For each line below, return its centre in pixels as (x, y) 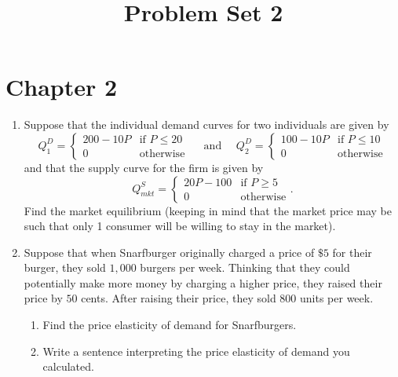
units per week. (337, 298)
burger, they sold (65, 267)
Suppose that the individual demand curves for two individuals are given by (206, 124)
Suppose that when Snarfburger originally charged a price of (169, 252)
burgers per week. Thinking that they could (245, 267)
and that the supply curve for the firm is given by (144, 167)
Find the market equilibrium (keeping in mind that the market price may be (208, 210)
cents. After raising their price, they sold (179, 298)
